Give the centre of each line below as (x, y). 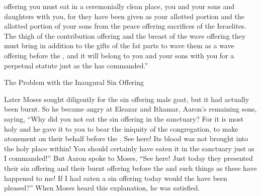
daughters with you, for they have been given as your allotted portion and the (124, 16)
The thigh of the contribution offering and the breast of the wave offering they (125, 35)
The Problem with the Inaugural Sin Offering (74, 82)
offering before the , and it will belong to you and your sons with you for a (119, 55)
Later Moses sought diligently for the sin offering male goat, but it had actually (127, 99)
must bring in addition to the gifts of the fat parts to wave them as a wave (119, 45)
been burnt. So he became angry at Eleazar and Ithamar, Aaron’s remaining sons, (130, 109)
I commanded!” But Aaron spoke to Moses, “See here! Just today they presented (128, 158)
